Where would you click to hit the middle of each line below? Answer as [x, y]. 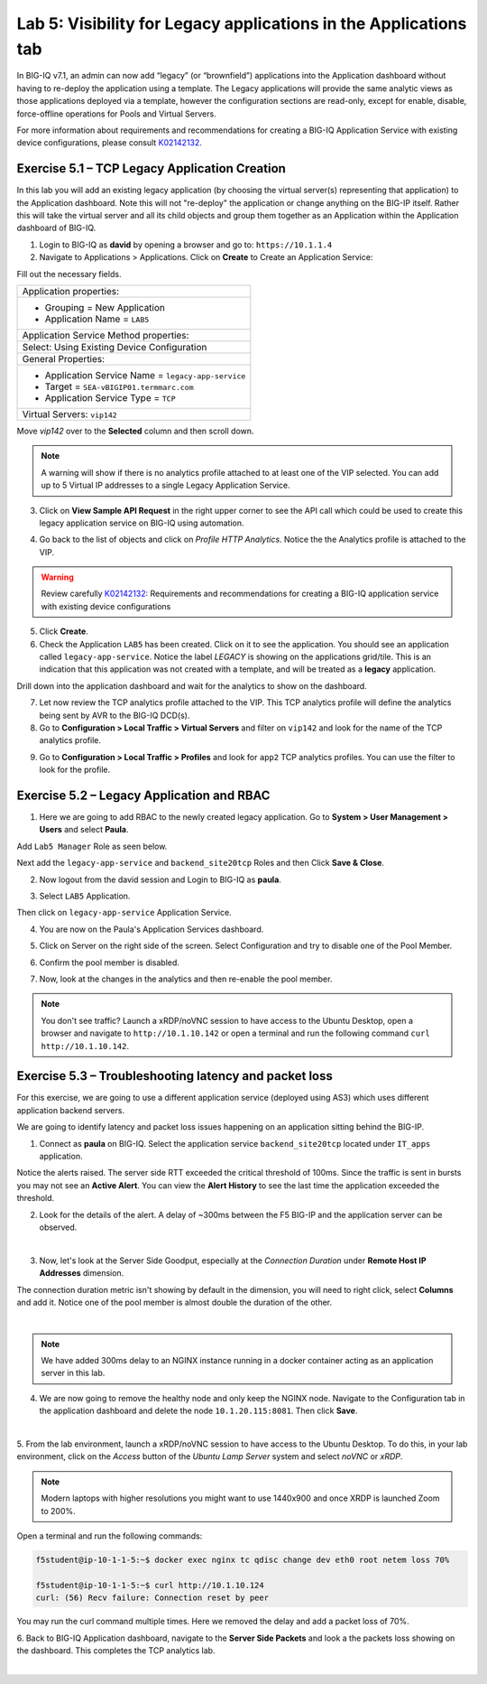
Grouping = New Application [105, 307]
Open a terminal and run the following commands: [110, 1536]
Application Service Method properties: [106, 335]
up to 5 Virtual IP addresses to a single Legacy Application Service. [165, 485]
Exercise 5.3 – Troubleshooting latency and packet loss [175, 1076]
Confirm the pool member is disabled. [110, 963]
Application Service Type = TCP [110, 397]
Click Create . [64, 631]
